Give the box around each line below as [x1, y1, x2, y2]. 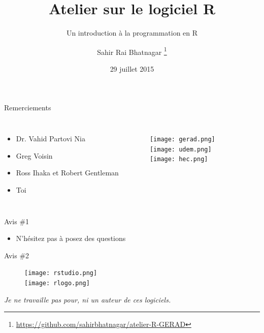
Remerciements [4, 102, 51, 112]
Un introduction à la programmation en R [66, 27, 198, 38]
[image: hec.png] [149, 156, 208, 163]
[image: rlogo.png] [24, 279, 90, 287]
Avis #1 [4, 216, 29, 226]
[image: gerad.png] [149, 136, 215, 143]
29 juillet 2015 [110, 63, 154, 74]
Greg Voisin [16, 150, 53, 161]
